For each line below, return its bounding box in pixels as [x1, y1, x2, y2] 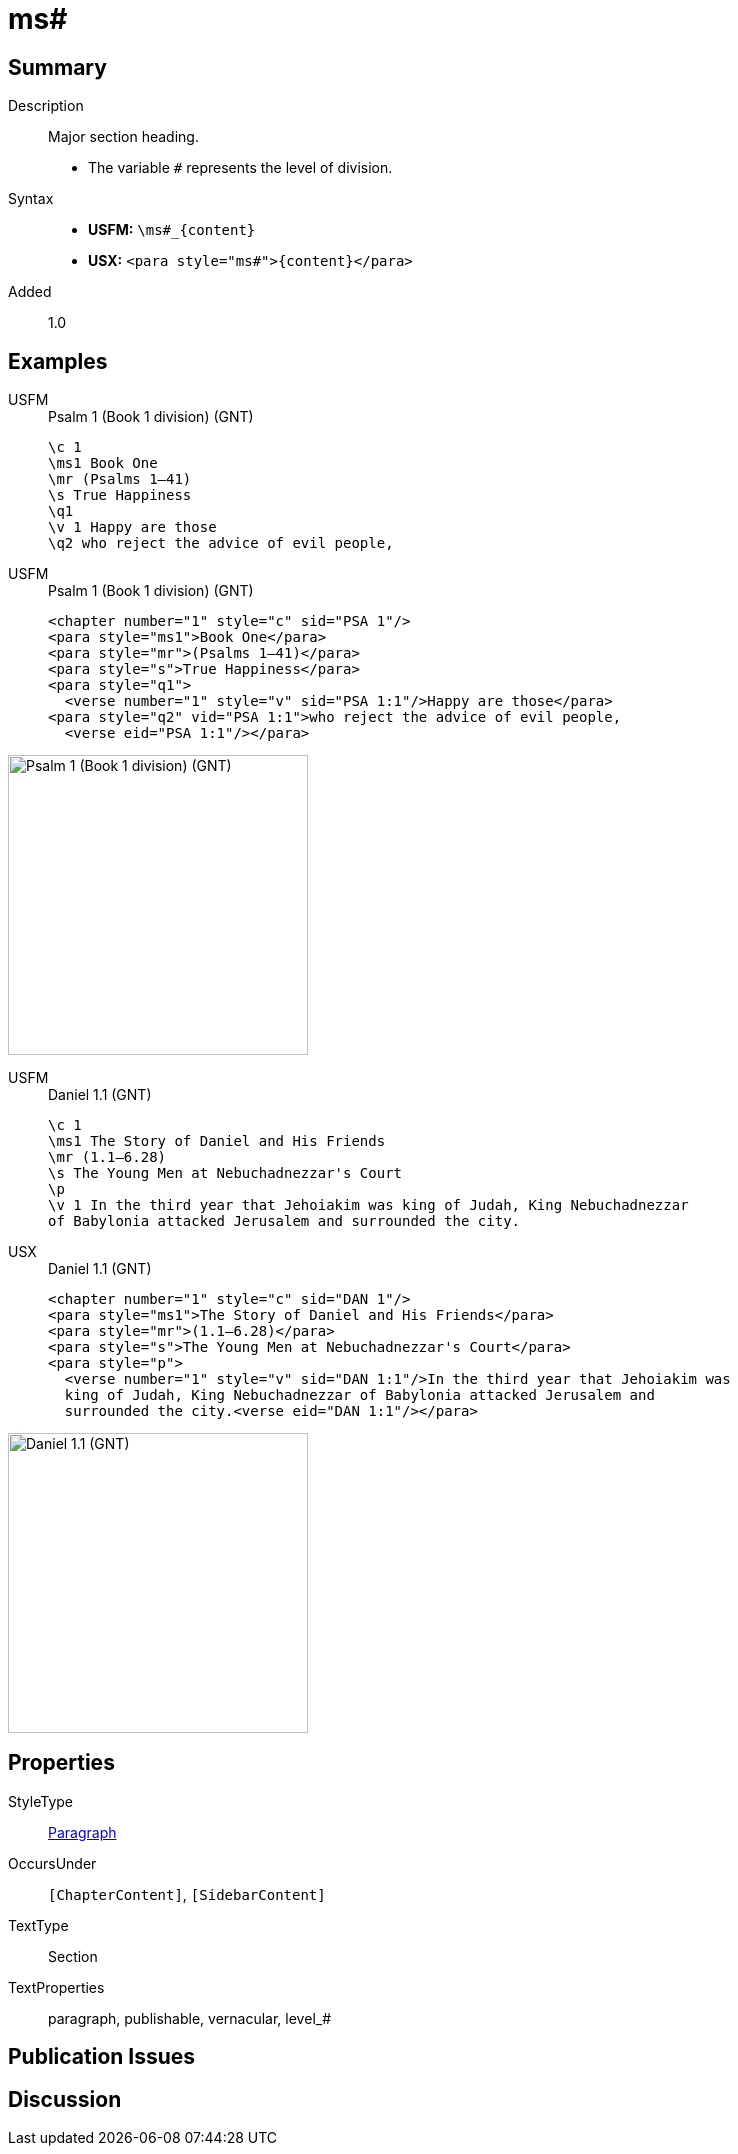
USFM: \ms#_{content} [88, 221, 256, 239]
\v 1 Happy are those [48, 519, 217, 536]
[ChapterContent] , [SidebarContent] [48, 1885, 326, 1903]
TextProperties [8, 1978, 105, 1996]
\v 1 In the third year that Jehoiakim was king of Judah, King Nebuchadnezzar [48, 1197, 689, 1214]
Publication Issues [8, 2044, 196, 2070]
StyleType [8, 1792, 73, 1810]
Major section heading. [48, 128, 199, 146]
